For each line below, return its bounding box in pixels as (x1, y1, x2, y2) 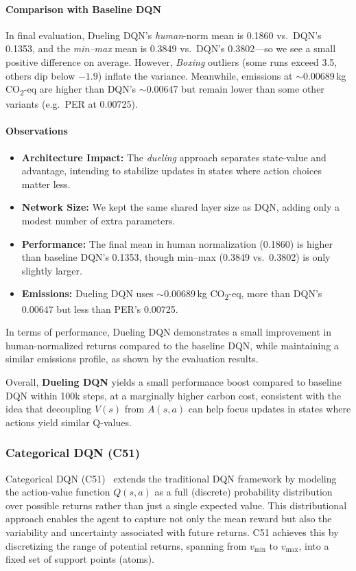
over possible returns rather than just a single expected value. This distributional (5, 498, 347, 512)
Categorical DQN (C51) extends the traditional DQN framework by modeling (5, 471, 337, 485)
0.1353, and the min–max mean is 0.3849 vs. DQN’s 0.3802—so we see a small (5, 41, 336, 56)
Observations (5, 124, 68, 138)
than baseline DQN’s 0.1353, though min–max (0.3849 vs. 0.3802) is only (21, 250, 331, 264)
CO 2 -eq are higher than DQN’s (5, 82, 137, 97)
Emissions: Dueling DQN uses (21, 286, 154, 301)
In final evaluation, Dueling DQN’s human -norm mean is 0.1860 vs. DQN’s (5, 27, 322, 42)
